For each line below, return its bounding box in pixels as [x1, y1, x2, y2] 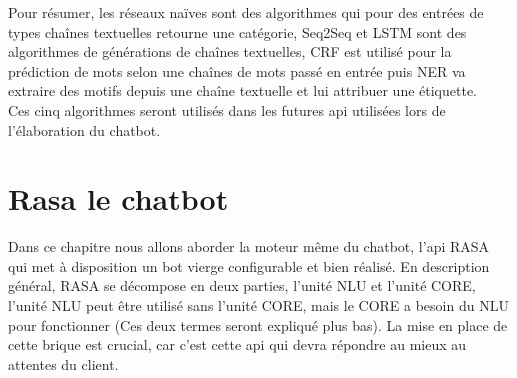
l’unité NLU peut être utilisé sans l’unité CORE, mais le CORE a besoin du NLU [8, 295, 509, 316]
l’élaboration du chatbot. [8, 119, 161, 140]
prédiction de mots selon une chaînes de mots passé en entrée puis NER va [8, 60, 466, 81]
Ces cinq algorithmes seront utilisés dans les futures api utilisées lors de [8, 99, 446, 120]
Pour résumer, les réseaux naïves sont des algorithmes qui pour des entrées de [8, 2, 484, 22]
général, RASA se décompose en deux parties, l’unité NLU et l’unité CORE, [8, 275, 476, 296]
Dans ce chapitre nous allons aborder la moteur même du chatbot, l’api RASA [8, 236, 490, 257]
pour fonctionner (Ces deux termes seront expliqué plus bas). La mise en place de [8, 314, 508, 335]
